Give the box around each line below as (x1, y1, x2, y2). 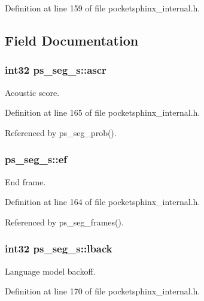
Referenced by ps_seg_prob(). (5, 126, 117, 139)
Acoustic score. (5, 86, 60, 98)
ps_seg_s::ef (5, 152, 67, 167)
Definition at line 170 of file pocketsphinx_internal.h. (5, 285, 200, 297)
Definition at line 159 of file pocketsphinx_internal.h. (5, 2, 200, 14)
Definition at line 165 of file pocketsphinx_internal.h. (5, 106, 200, 119)
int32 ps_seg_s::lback (5, 241, 112, 256)
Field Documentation (5, 31, 139, 49)
